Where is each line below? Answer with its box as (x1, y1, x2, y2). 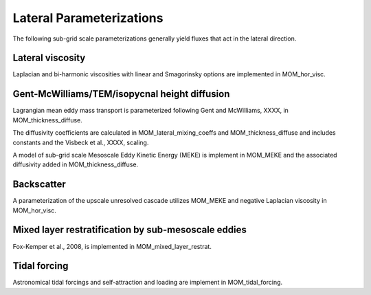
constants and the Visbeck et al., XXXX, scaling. (12, 138, 149, 146)
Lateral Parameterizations (12, 10, 164, 25)
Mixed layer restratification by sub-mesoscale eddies (12, 224, 247, 236)
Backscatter (12, 179, 67, 190)
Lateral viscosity (12, 52, 86, 64)
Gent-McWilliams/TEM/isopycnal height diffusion (12, 88, 230, 100)
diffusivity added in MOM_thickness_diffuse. (12, 160, 139, 168)
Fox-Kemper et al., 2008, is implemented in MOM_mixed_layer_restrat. (12, 242, 212, 250)
